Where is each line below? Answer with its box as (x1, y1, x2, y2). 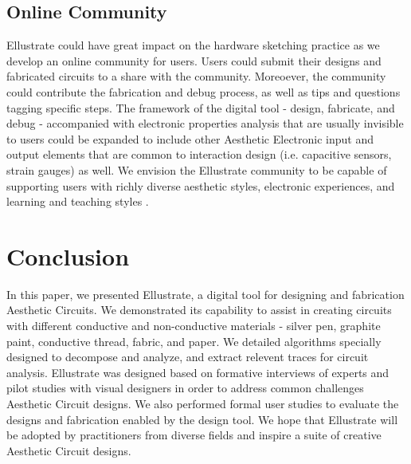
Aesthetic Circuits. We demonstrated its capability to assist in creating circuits (6, 301, 392, 318)
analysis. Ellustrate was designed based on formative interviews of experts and (6, 364, 389, 380)
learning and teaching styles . (6, 193, 149, 210)
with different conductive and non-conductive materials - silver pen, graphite (6, 317, 381, 334)
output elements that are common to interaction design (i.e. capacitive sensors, (6, 146, 392, 163)
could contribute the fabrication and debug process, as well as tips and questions (6, 83, 401, 100)
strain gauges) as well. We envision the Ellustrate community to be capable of (6, 161, 387, 178)
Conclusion (6, 239, 130, 272)
